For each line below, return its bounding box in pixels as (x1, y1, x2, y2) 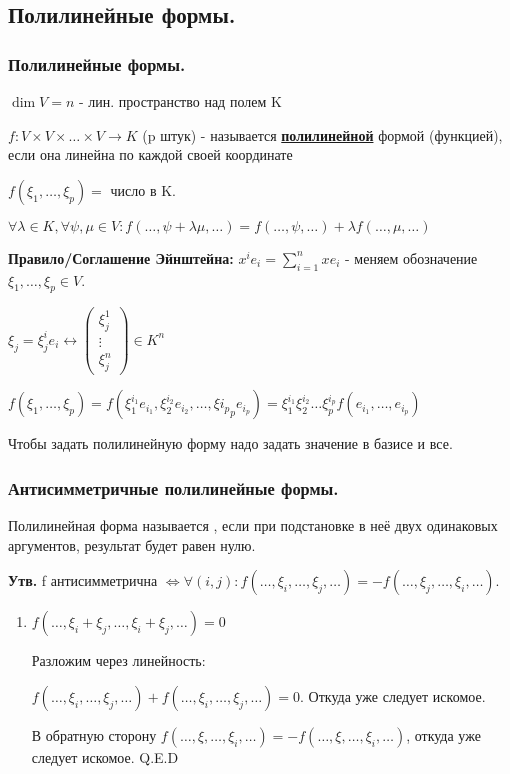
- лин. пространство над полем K (78, 91, 282, 111)
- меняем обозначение (344, 247, 478, 268)
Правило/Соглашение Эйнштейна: (8, 247, 234, 268)
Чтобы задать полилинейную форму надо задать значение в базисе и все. (8, 433, 453, 454)
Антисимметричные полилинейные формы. (8, 475, 339, 500)
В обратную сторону (31, 724, 157, 745)
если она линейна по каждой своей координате (8, 144, 293, 165)
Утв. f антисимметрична (8, 570, 158, 591)
